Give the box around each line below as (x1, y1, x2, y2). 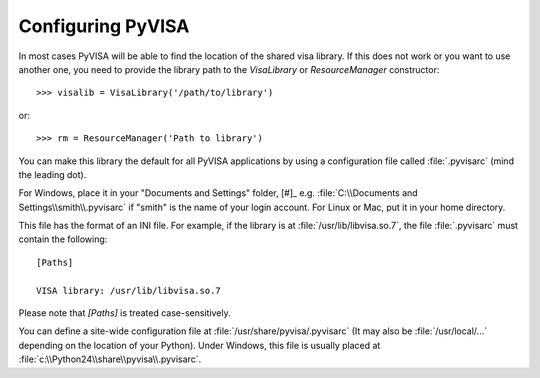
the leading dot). (18, 168, 87, 180)
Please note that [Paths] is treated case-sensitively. (18, 307, 231, 319)
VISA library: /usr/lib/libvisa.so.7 (36, 285, 222, 296)
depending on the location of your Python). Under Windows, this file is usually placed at (18, 339, 381, 351)
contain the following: (18, 233, 108, 245)
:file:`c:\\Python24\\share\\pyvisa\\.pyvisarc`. (18, 353, 202, 365)
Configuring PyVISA (18, 15, 190, 37)
